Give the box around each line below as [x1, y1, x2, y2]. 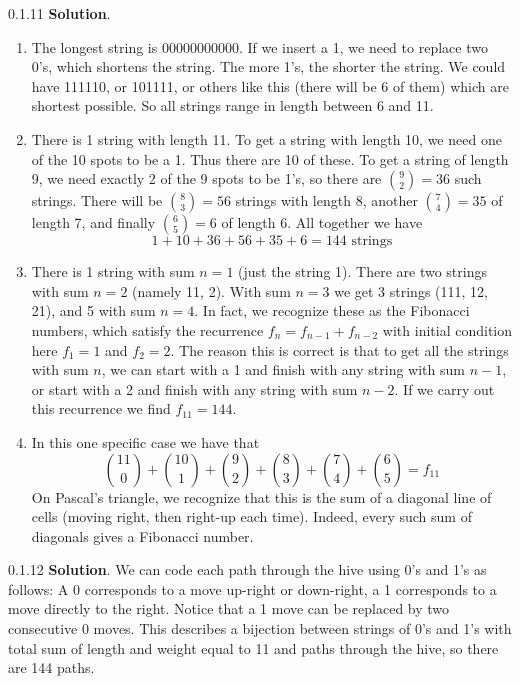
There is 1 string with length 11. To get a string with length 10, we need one [31, 128, 502, 149]
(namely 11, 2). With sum [132, 280, 291, 301]
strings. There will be [31, 190, 163, 211]
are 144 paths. [8, 657, 95, 678]
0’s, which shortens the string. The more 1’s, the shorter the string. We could [31, 56, 506, 77]
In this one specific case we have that [31, 431, 260, 452]
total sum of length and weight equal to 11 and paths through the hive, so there [8, 637, 499, 658]
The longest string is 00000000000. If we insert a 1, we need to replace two [31, 36, 488, 57]
